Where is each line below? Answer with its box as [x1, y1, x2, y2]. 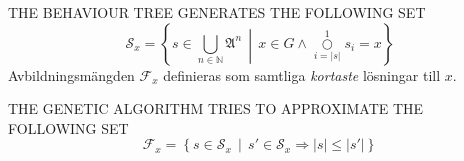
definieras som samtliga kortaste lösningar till [163, 64, 441, 85]
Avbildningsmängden [8, 64, 135, 85]
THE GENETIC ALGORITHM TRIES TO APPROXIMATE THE [8, 98, 424, 119]
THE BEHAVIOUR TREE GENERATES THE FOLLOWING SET [8, 2, 426, 22]
